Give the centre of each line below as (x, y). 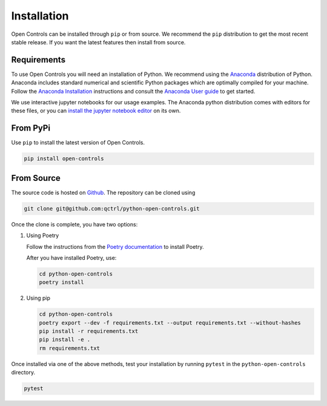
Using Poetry (43, 235)
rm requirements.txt (69, 348)
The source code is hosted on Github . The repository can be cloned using (103, 192)
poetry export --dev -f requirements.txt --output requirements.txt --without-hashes (170, 323)
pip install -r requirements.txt (89, 331)
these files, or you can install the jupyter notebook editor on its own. (96, 111)
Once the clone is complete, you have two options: (74, 224)
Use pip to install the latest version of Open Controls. (78, 143)
